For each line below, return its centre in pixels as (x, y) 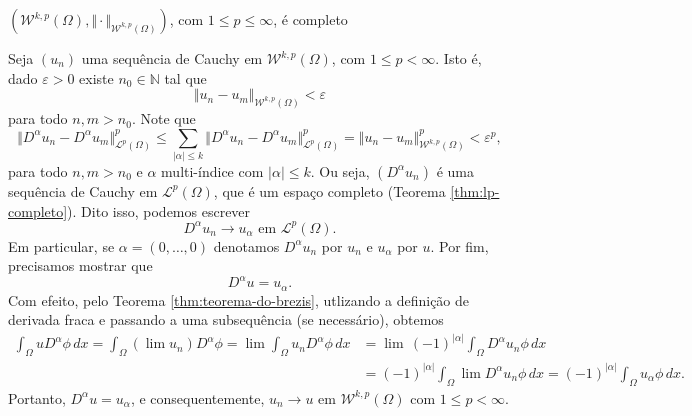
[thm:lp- (475, 190)
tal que (185, 77)
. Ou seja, (340, 170)
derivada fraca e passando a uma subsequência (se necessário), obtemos (226, 319)
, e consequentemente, (197, 397)
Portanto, (37, 397)
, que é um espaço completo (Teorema (329, 190)
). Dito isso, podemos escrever (159, 210)
